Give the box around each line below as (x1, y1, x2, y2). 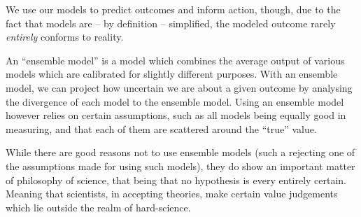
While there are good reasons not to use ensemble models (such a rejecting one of (6, 145, 355, 160)
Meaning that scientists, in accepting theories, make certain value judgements (6, 186, 338, 201)
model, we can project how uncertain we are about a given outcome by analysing (6, 80, 353, 94)
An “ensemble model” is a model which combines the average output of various (6, 52, 345, 67)
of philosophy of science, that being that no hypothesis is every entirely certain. (6, 172, 347, 187)
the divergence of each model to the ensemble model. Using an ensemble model (6, 94, 344, 108)
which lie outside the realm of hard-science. (6, 199, 191, 214)
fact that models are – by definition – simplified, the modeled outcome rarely (6, 15, 336, 30)
